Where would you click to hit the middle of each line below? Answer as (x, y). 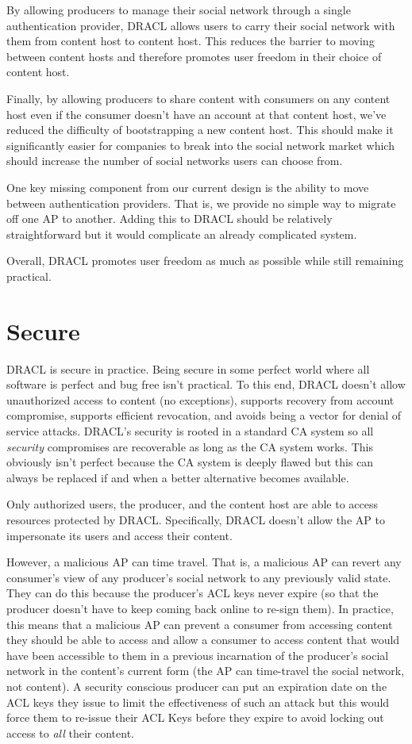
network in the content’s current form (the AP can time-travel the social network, (206, 671)
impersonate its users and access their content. (119, 535)
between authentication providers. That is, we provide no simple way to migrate (201, 203)
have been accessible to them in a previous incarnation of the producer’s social (198, 655)
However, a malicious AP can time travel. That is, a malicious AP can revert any (204, 562)
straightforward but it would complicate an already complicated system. (182, 234)
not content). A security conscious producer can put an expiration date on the (197, 686)
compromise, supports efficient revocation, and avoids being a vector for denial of (204, 415)
